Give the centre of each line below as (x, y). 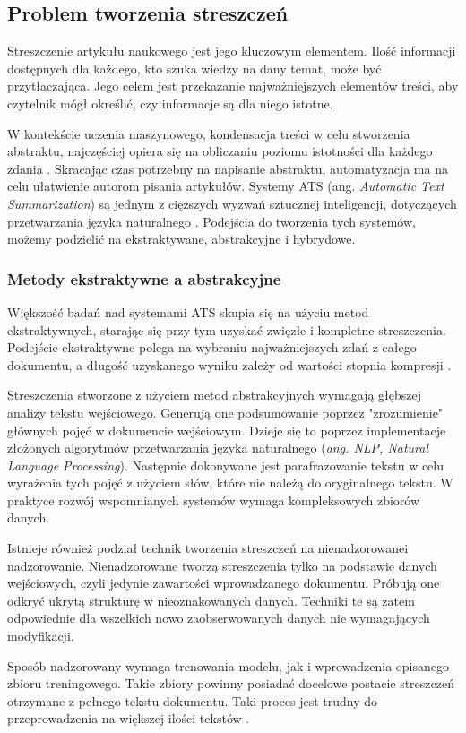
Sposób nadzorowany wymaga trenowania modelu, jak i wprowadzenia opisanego (229, 665)
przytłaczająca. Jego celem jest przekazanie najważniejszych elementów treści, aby (233, 86)
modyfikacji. (41, 636)
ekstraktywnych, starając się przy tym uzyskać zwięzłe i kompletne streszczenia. (227, 329)
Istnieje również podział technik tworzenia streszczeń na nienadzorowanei (208, 548)
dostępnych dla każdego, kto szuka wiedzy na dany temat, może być (194, 68)
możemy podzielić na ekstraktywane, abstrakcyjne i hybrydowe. (181, 239)
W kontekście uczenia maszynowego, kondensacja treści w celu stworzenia (209, 133)
